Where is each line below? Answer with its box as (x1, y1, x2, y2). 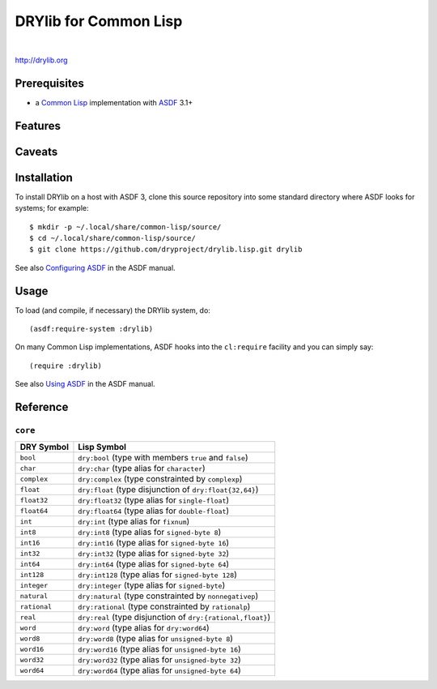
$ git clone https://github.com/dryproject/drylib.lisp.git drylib (29, 245, 303, 255)
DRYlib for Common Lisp (15, 12, 183, 30)
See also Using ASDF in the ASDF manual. (15, 379, 155, 389)
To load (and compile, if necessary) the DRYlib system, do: (15, 305, 210, 315)
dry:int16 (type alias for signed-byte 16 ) (78, 537, 230, 549)
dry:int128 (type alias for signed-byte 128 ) (78, 569, 238, 580)
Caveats (15, 144, 58, 158)
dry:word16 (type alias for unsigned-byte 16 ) (78, 644, 242, 655)
